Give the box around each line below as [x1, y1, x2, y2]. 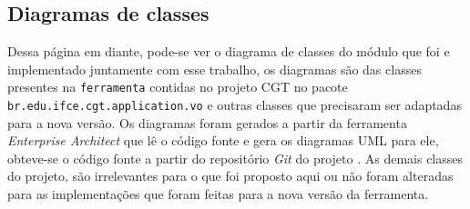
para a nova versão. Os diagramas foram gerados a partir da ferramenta [7, 113, 407, 132]
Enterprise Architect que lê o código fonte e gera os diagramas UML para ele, [7, 131, 439, 150]
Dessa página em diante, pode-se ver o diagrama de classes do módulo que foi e [7, 42, 450, 61]
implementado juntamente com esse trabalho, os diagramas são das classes [7, 59, 422, 78]
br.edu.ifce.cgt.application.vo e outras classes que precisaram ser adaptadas [7, 95, 462, 114]
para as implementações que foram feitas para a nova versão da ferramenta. [7, 184, 429, 204]
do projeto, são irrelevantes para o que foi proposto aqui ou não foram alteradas [7, 166, 454, 185]
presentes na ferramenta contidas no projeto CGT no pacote [7, 77, 348, 96]
